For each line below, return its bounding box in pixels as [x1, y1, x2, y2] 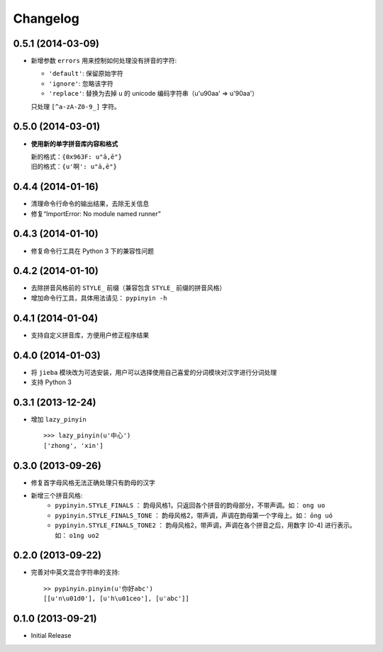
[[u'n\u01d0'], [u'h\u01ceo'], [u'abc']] [43, 595, 189, 602]
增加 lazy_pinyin [30, 415, 87, 423]
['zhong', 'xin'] [43, 442, 104, 449]
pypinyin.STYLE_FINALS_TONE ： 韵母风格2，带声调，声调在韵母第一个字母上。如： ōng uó [55, 511, 333, 519]
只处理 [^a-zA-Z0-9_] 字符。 [30, 102, 121, 111]
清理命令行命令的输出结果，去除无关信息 [30, 199, 149, 208]
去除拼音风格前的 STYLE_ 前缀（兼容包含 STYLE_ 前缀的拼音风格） [30, 283, 226, 292]
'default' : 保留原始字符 [48, 69, 123, 78]
